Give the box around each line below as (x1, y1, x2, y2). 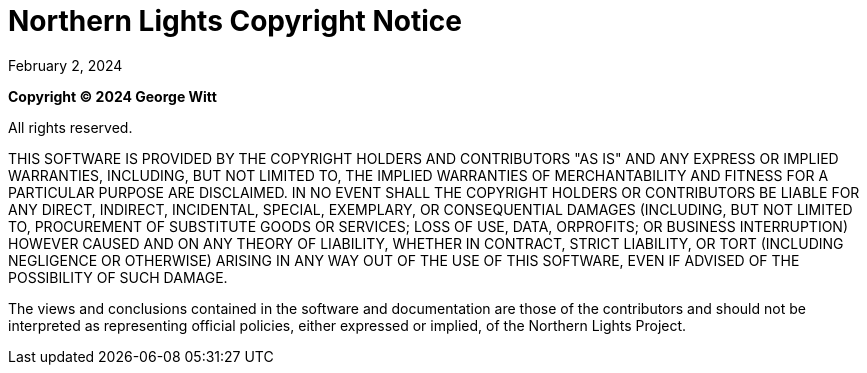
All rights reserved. (8, 118, 133, 136)
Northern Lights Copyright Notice (8, 4, 462, 38)
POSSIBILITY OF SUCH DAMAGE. (8, 268, 228, 286)
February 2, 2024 (8, 56, 123, 74)
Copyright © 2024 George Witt (8, 87, 217, 105)
